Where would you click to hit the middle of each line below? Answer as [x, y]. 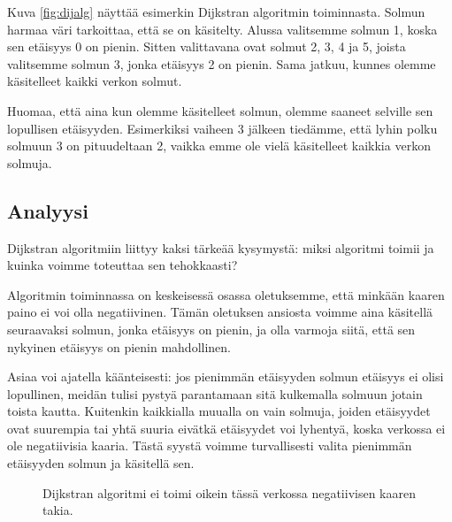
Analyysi [48, 210]
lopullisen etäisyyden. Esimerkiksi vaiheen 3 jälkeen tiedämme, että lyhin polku [222, 128]
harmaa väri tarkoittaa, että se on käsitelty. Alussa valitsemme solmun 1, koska [222, 29]
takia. [58, 510]
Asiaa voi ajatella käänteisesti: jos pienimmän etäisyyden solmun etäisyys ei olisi [226, 376]
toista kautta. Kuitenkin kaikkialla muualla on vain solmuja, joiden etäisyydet [219, 411]
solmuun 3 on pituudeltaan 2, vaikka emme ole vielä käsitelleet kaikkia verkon [219, 146]
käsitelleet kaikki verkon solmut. [95, 81]
